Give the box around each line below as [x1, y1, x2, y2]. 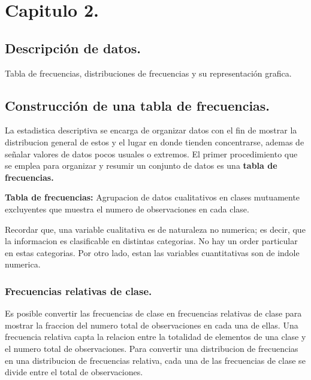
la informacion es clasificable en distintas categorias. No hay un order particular [5, 235, 298, 247]
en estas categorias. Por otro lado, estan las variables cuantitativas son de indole [5, 246, 300, 259]
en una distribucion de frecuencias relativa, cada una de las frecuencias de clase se [5, 354, 306, 366]
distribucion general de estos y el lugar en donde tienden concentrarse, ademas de [5, 135, 304, 148]
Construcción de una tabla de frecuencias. [5, 96, 270, 114]
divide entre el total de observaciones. [5, 366, 143, 378]
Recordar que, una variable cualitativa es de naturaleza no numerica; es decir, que [5, 223, 306, 235]
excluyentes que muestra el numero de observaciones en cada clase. [5, 202, 249, 215]
